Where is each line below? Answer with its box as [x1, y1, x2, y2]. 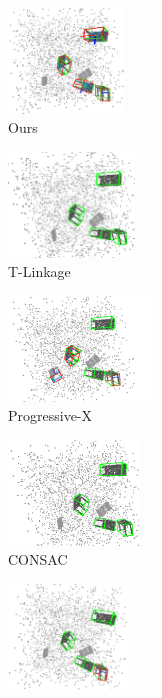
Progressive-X [8, 405, 93, 426]
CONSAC [8, 549, 68, 570]
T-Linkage [8, 261, 71, 282]
